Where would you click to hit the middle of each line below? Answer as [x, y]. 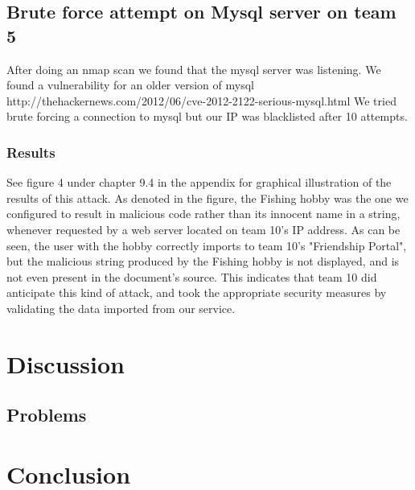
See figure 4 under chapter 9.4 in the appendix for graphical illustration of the [199, 182]
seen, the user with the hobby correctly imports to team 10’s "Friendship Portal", [207, 245]
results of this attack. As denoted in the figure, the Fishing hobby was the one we [207, 198]
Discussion [66, 363]
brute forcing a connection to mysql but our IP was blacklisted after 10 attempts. [207, 116]
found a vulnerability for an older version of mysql [130, 85]
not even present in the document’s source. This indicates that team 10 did [192, 276]
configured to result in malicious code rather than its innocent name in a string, [203, 214]
